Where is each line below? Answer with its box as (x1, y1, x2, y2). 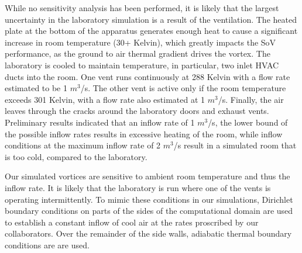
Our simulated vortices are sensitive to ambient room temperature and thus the (5, 170, 290, 182)
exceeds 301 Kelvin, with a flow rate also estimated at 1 (5, 93, 205, 105)
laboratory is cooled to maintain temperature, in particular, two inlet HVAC (5, 58, 279, 71)
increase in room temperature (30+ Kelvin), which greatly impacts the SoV (5, 36, 276, 48)
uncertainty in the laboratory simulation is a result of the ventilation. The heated (5, 13, 297, 25)
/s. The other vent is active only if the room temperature (80, 82, 286, 94)
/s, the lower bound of (208, 116, 288, 128)
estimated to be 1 (5, 82, 68, 94)
